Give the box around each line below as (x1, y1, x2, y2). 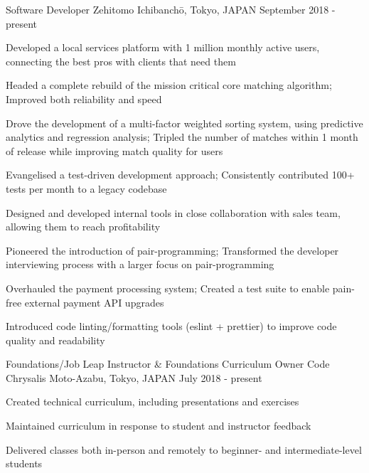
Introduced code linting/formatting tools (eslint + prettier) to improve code (6, 319, 337, 334)
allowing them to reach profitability (6, 219, 161, 234)
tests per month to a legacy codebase (6, 181, 167, 196)
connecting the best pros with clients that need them (6, 53, 236, 68)
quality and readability (6, 332, 105, 347)
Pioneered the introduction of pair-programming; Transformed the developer (6, 243, 339, 257)
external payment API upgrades (24, 294, 164, 309)
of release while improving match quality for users (6, 143, 223, 158)
